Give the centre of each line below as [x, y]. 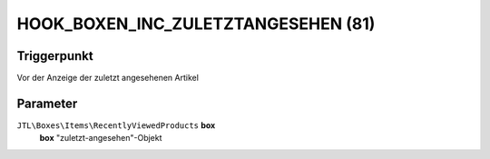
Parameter [47, 103]
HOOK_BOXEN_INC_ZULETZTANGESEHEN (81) [196, 24]
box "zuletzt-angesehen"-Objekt [101, 138]
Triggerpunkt [55, 56]
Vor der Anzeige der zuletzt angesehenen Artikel [108, 78]
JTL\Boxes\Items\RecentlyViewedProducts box [116, 125]
